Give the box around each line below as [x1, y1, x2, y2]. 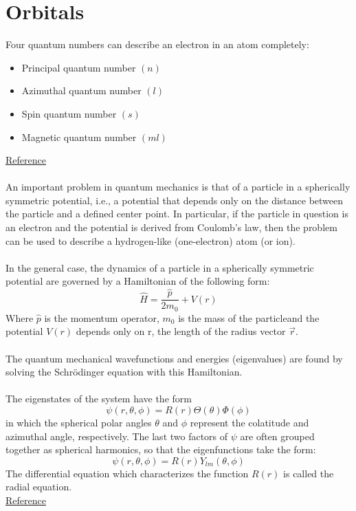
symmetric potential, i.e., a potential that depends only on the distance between [5, 193, 344, 207]
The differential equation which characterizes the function [5, 466, 249, 480]
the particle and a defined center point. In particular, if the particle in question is [5, 206, 348, 221]
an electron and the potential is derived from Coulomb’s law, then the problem [5, 220, 337, 235]
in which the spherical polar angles [5, 415, 152, 429]
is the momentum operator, [44, 310, 159, 325]
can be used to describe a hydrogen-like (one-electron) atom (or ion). [5, 233, 296, 248]
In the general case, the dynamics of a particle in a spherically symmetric [5, 260, 314, 274]
